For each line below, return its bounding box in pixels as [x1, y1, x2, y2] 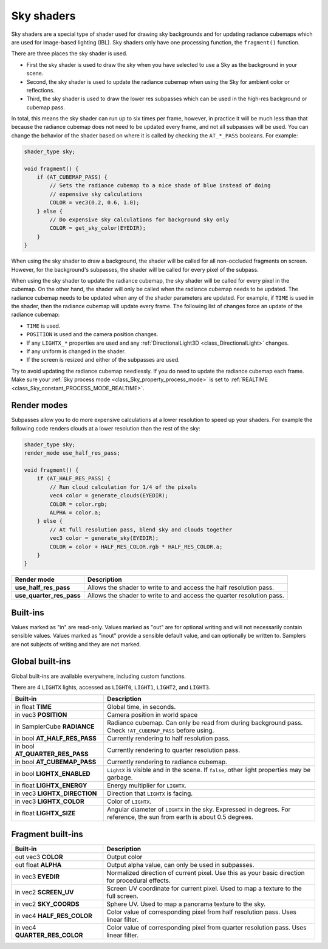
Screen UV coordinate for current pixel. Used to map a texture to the [106, 884, 302, 892]
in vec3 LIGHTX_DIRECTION [15, 789, 97, 798]
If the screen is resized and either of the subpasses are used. [26, 356, 180, 364]
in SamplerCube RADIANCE [15, 722, 95, 731]
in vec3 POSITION [15, 711, 67, 719]
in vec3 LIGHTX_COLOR [15, 797, 84, 806]
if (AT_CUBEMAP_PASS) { [36, 174, 108, 181]
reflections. [26, 86, 55, 94]
